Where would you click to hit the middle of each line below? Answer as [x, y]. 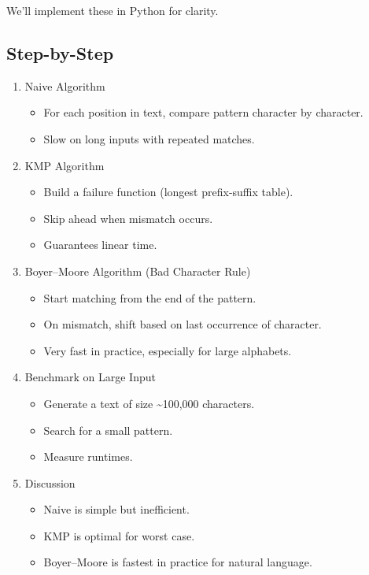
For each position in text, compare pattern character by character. [203, 112]
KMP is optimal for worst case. [119, 535]
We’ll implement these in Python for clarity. [113, 10]
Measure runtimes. [88, 456]
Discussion [50, 482]
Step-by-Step [60, 52]
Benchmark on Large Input [90, 377]
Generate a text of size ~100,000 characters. [149, 403]
